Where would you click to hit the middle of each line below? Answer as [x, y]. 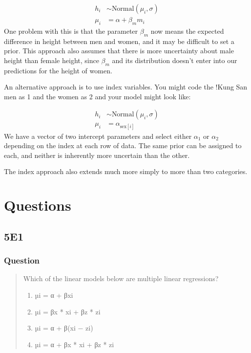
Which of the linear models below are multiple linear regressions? [121, 278]
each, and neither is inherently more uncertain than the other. [97, 155]
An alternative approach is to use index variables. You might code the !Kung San [126, 87]
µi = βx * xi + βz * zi [68, 311]
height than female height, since [52, 60]
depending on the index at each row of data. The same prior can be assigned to [123, 145]
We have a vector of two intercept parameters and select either [98, 136]
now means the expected [187, 31]
